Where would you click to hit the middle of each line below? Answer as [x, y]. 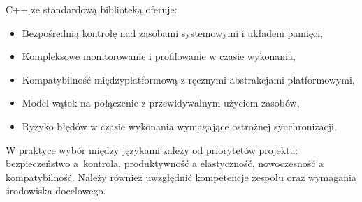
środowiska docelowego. [56, 191]
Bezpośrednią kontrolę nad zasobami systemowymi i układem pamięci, [173, 32]
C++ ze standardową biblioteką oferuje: [92, 9]
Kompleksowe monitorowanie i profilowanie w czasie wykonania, [159, 56]
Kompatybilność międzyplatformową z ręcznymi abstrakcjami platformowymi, [188, 79]
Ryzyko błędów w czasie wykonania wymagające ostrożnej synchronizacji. [179, 126]
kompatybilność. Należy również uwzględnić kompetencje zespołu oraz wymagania [181, 177]
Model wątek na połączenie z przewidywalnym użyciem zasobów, [161, 103]
